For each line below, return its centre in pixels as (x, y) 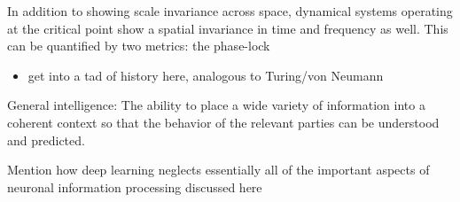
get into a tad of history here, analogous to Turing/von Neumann (206, 75)
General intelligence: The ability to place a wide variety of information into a (216, 105)
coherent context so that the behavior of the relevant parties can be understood (223, 122)
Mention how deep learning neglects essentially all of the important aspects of (218, 170)
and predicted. (46, 140)
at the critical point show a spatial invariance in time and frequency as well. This (228, 28)
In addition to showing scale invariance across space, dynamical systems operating (230, 11)
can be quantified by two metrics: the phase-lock (139, 46)
